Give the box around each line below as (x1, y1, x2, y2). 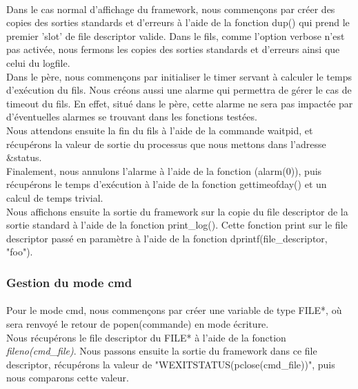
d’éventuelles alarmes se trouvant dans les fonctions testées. (6, 109, 257, 124)
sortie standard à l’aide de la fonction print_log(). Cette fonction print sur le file (6, 218, 348, 232)
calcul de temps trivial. (6, 190, 103, 204)
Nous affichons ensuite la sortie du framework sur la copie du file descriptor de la (6, 204, 348, 218)
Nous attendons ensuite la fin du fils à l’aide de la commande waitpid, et (6, 123, 313, 137)
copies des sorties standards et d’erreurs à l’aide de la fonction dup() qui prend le (6, 15, 350, 30)
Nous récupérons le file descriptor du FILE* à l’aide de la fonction (6, 330, 286, 344)
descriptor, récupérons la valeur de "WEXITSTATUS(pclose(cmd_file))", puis (6, 357, 335, 371)
